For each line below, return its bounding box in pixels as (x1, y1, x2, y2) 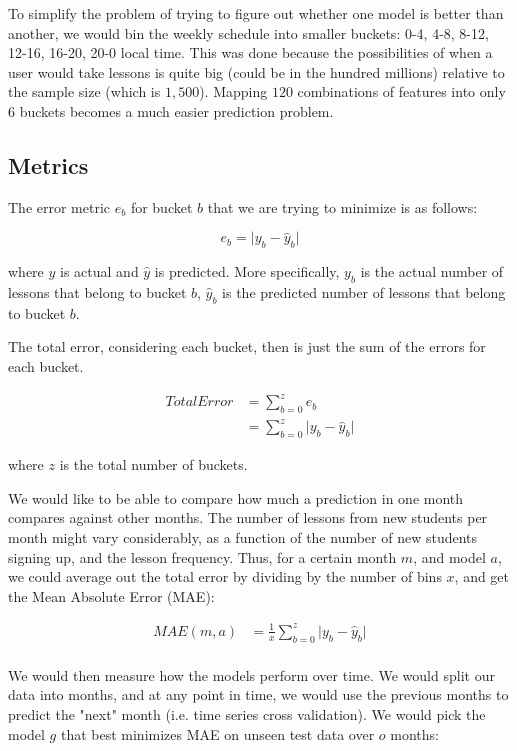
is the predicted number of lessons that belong (222, 281, 506, 302)
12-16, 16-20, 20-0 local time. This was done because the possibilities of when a (8, 42, 493, 63)
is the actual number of (360, 261, 504, 282)
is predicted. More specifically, (154, 261, 340, 282)
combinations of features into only (297, 81, 506, 102)
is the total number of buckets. (59, 454, 248, 475)
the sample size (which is (8, 81, 161, 102)
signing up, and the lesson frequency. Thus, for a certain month (8, 546, 397, 567)
